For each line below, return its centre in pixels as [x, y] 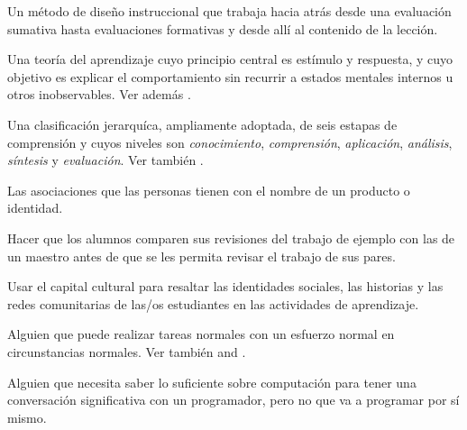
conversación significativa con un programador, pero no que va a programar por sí [233, 400]
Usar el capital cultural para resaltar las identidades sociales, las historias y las [225, 286]
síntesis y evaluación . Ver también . [105, 160]
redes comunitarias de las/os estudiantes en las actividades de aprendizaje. [213, 303]
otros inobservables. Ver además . [99, 94]
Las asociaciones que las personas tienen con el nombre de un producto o [209, 190]
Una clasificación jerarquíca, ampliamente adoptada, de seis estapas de [202, 124]
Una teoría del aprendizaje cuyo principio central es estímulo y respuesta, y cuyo [230, 59]
